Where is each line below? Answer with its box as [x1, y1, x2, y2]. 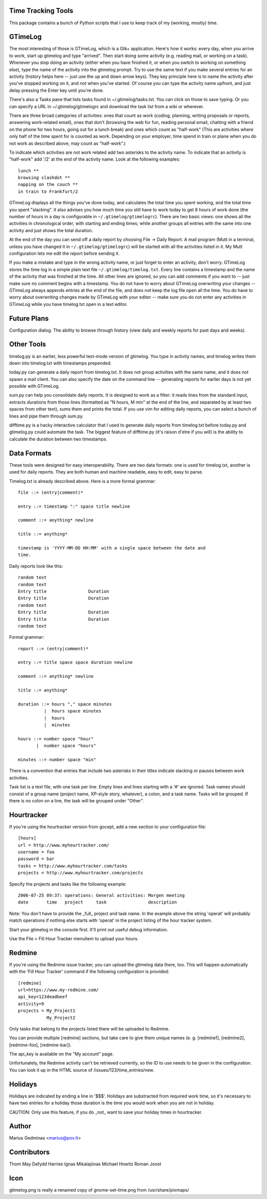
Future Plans [9, 314, 49, 322]
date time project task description [18, 899, 178, 905]
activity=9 [18, 1001, 44, 1007]
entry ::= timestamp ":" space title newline [18, 503, 131, 509]
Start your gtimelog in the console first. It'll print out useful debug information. [9, 926, 168, 932]
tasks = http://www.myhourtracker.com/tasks [18, 863, 128, 869]
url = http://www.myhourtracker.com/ [18, 842, 110, 848]
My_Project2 [46, 1015, 76, 1020]
